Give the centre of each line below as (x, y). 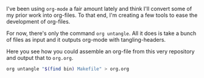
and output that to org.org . (40, 58)
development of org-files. (38, 21)
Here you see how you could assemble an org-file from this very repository (100, 51)
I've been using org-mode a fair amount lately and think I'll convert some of (99, 9)
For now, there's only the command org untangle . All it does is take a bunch (101, 33)
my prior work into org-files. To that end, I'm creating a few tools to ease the (102, 15)
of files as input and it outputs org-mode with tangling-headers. (86, 40)
